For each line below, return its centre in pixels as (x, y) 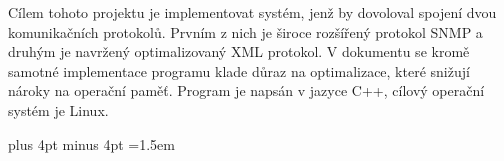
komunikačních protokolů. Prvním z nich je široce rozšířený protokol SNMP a (245, 31)
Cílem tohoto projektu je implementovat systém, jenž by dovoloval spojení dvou (252, 12)
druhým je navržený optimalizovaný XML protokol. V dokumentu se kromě (239, 51)
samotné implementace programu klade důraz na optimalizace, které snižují (239, 70)
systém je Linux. (58, 109)
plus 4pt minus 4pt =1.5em (91, 143)
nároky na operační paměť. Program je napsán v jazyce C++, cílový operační (246, 90)
